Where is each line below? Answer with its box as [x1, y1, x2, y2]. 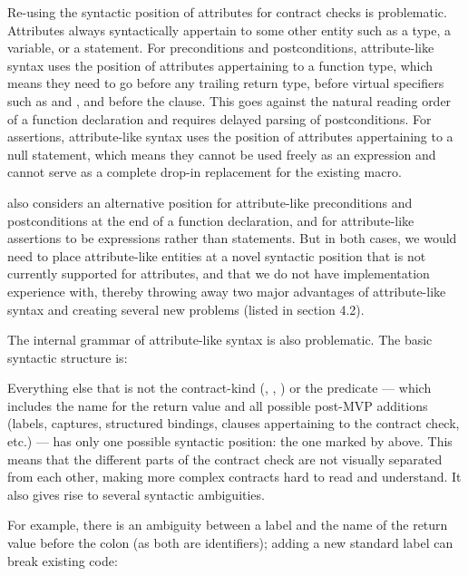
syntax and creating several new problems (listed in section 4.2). [7, 299, 365, 318]
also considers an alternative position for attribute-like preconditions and [7, 192, 413, 211]
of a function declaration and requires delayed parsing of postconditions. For [7, 109, 432, 128]
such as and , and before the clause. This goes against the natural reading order [7, 91, 452, 110]
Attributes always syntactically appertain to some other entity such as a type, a [7, 20, 451, 39]
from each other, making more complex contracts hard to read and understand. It [7, 467, 462, 486]
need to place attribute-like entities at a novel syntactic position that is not [7, 246, 426, 265]
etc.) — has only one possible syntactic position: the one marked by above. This [7, 432, 453, 451]
